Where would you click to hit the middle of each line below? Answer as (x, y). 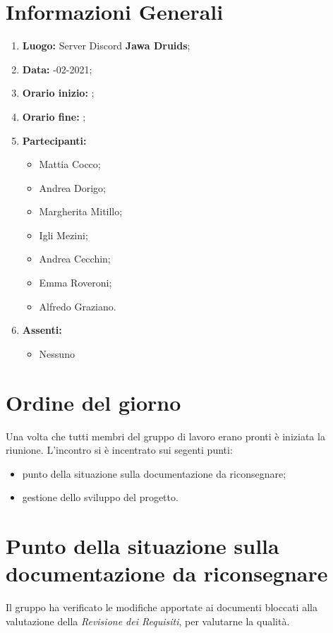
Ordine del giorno (93, 402)
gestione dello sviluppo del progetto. (100, 497)
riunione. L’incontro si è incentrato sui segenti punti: (119, 450)
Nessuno (57, 353)
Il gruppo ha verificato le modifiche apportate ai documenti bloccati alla (162, 607)
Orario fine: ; (54, 116)
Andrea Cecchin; (75, 259)
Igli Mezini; (63, 235)
